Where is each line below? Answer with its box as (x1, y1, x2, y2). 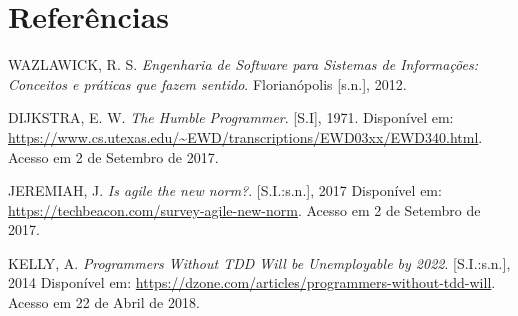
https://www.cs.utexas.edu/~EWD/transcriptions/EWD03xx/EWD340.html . (8, 126, 483, 147)
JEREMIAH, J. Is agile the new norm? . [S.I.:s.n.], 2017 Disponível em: (8, 180, 442, 201)
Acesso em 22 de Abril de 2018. (8, 292, 200, 313)
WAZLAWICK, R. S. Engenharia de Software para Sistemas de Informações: (8, 54, 479, 75)
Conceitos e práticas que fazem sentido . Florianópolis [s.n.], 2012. (8, 73, 407, 94)
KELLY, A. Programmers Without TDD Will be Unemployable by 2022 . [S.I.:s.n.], (8, 252, 511, 273)
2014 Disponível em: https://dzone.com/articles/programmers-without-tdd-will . (8, 272, 496, 293)
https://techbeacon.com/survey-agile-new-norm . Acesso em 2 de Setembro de (8, 199, 481, 220)
